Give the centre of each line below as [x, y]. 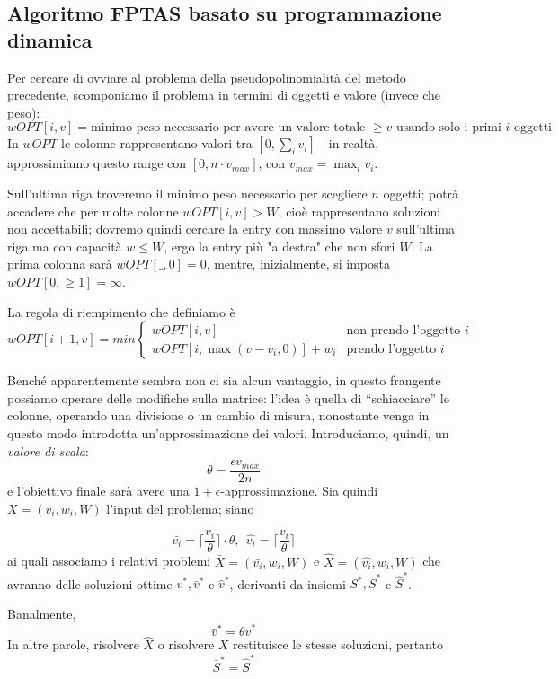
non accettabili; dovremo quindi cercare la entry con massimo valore [195, 229]
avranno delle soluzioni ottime [90, 583]
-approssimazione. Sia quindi [299, 491]
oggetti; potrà [421, 193]
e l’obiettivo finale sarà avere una [98, 491]
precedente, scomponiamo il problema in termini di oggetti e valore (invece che [224, 95]
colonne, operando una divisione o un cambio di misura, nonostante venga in [218, 415]
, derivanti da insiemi [288, 583]
